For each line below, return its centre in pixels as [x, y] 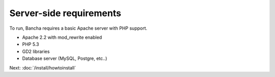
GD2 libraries [36, 51]
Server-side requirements [65, 13]
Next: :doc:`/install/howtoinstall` [43, 67]
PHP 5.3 [31, 44]
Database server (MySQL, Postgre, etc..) [65, 58]
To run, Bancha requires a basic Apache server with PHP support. [78, 28]
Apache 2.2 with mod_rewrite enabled [62, 37]
